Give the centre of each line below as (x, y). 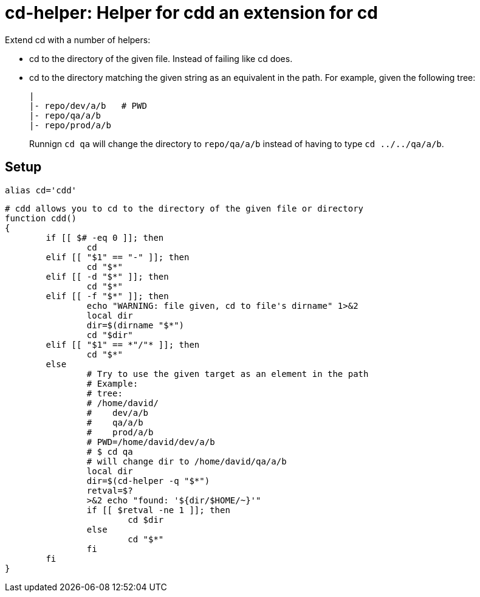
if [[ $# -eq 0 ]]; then (105, 237)
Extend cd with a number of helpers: (78, 40)
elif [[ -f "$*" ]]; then (107, 296)
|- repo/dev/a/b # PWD (88, 105)
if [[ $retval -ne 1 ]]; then (158, 510)
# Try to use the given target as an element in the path (228, 374)
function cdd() (41, 218)
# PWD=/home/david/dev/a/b (151, 442)
